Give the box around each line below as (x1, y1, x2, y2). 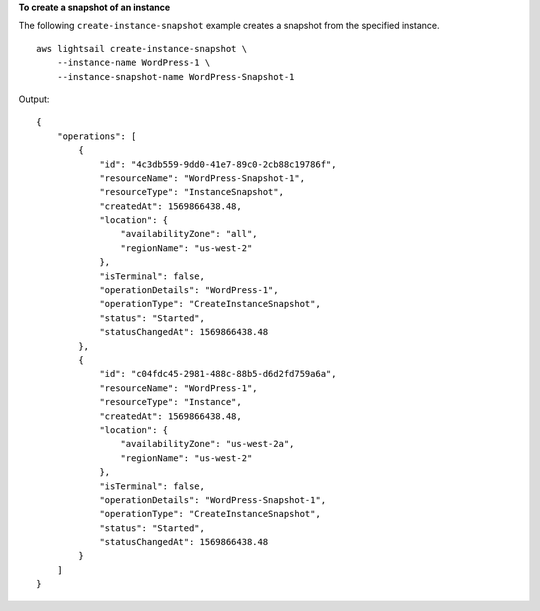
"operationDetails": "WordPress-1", (99, 285, 279, 296)
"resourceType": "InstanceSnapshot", (99, 186, 285, 198)
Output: (18, 93, 50, 105)
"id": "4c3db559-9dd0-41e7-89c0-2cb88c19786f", (99, 158, 337, 170)
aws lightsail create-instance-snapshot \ (36, 43, 248, 54)
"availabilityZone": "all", (120, 228, 259, 240)
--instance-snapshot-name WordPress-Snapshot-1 (56, 71, 295, 82)
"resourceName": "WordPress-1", (99, 382, 259, 394)
